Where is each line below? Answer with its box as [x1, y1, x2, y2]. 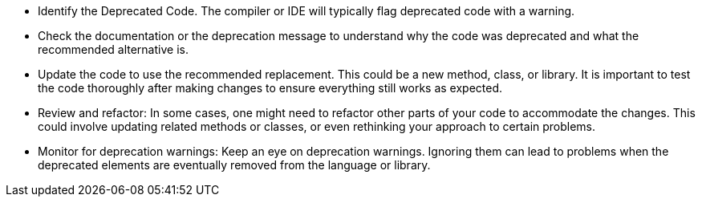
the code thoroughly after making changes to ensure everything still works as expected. [38, 81, 503, 95]
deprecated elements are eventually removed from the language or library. [38, 158, 431, 172]
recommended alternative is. [38, 43, 189, 56]
